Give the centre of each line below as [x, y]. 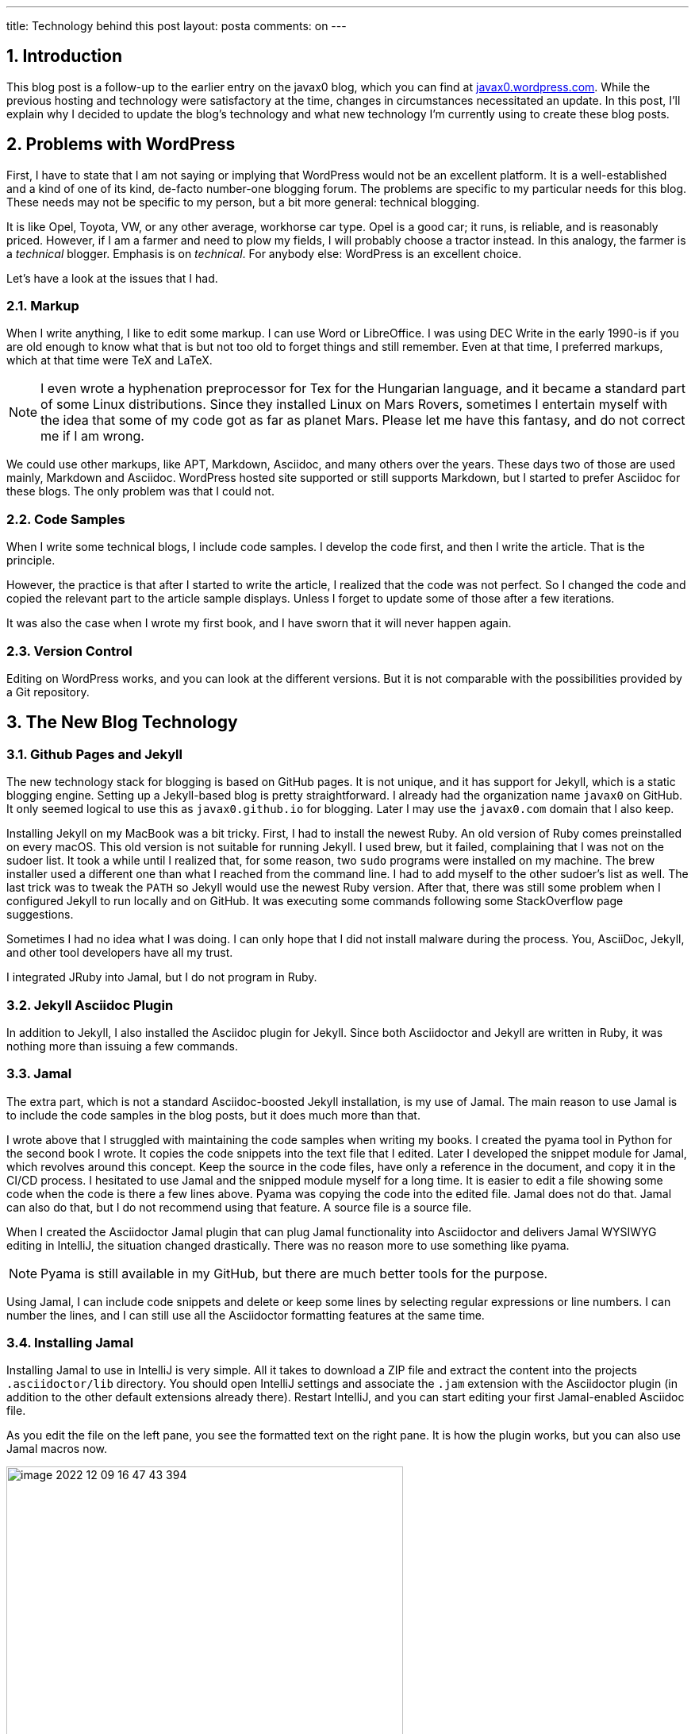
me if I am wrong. [92, 436]
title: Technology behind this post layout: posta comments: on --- [177, 26]
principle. [31, 561]
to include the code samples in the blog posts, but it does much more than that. [213, 1115]
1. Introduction [64, 56]
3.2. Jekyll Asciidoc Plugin [90, 1005]
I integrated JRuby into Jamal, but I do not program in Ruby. [162, 977]
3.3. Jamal [39, 1074]
